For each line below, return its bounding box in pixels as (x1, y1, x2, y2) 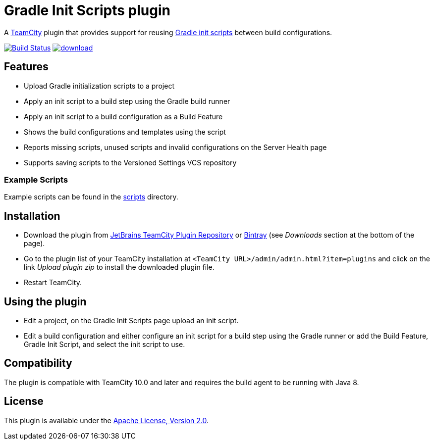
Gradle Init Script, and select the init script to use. (24, 340, 185, 349)
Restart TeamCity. (24, 278, 82, 287)
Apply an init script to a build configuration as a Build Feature (24, 112, 223, 121)
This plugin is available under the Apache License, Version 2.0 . (4, 416, 209, 425)
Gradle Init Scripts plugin (4, 2, 170, 19)
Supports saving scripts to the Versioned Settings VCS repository (24, 158, 237, 167)
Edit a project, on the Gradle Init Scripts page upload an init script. (24, 316, 239, 325)
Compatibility (4, 357, 72, 370)
